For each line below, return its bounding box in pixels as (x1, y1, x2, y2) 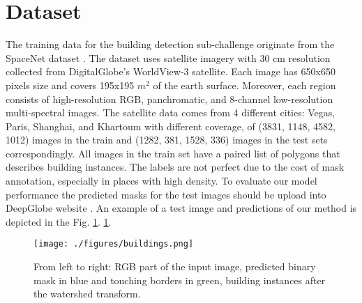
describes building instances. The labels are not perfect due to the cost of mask (6, 160, 345, 174)
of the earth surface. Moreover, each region (153, 77, 336, 92)
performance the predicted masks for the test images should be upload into (6, 187, 326, 201)
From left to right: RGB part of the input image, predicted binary (33, 259, 316, 274)
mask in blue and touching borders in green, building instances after (33, 272, 326, 287)
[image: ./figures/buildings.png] (33, 239, 194, 249)
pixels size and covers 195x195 (6, 77, 135, 92)
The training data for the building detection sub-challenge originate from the (6, 37, 335, 52)
